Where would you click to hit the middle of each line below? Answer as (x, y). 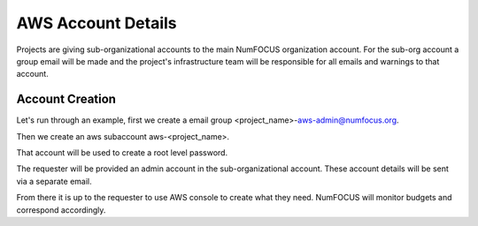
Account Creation (66, 99)
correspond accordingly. (61, 210)
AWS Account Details (96, 23)
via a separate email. (54, 181)
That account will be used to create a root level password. (122, 153)
